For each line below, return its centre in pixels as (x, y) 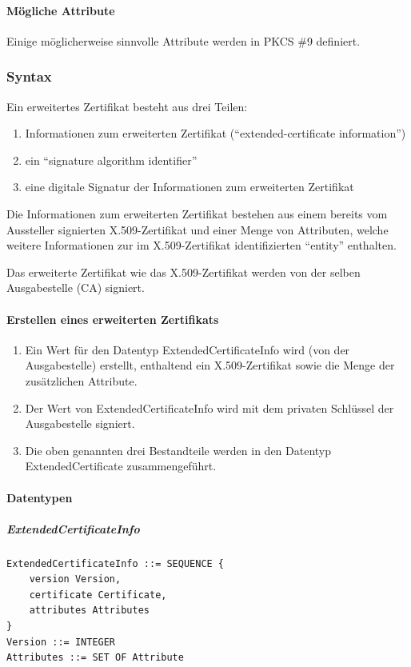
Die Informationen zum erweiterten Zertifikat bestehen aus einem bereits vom (197, 213)
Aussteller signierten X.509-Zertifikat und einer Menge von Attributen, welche (198, 229)
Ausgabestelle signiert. (80, 423)
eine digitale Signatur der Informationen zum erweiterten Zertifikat (190, 187)
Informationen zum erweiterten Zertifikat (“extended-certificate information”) (215, 133)
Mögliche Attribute (61, 10)
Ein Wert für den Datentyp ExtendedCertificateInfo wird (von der (188, 349)
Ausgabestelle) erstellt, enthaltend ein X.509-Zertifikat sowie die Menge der (210, 365)
